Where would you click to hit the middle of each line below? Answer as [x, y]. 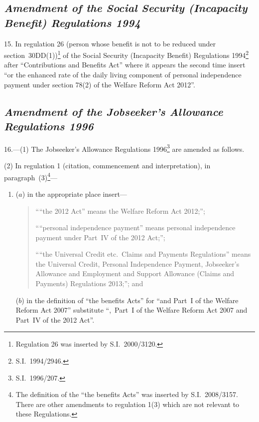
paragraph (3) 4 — [31, 176]
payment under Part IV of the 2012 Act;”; [100, 237]
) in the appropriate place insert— [74, 194]
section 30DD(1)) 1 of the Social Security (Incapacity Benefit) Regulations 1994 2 [127, 54]
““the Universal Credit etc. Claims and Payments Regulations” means [143, 254]
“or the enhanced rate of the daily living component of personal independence [123, 75]
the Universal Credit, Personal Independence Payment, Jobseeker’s [137, 263]
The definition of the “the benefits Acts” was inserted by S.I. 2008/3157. [127, 394]
